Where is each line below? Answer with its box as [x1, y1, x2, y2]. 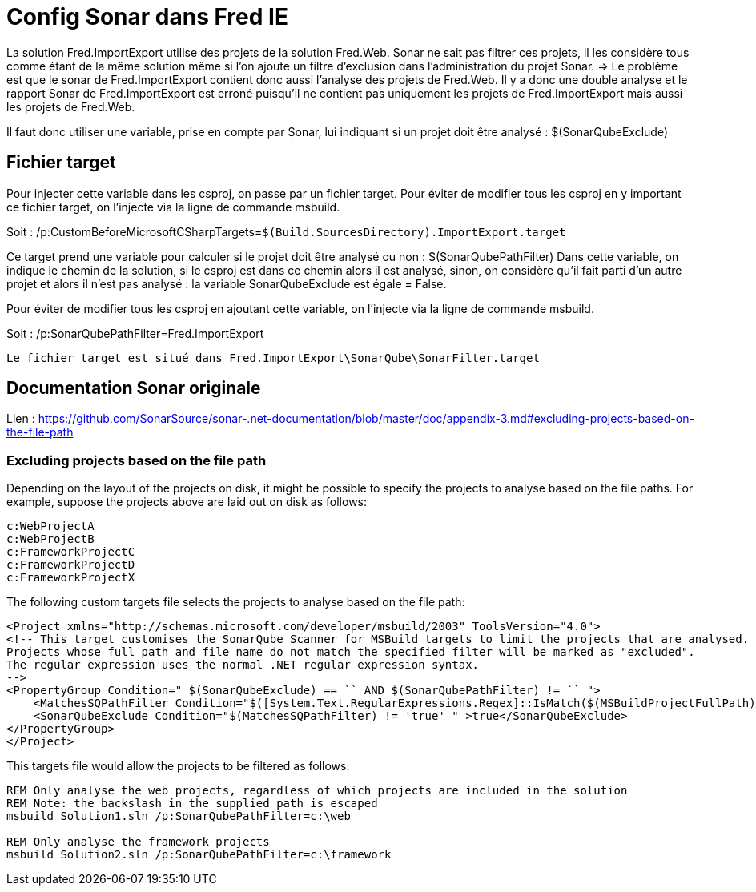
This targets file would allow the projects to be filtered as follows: [6, 759, 350, 773]
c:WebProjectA [6, 520, 94, 533]
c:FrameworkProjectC [6, 545, 135, 559]
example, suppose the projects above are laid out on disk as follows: [6, 495, 368, 509]
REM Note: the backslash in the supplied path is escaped [6, 797, 378, 810]
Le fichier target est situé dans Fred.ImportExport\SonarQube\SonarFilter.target [6, 351, 540, 364]
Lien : [6, 412, 35, 426]
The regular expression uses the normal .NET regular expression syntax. [6, 658, 480, 672]
